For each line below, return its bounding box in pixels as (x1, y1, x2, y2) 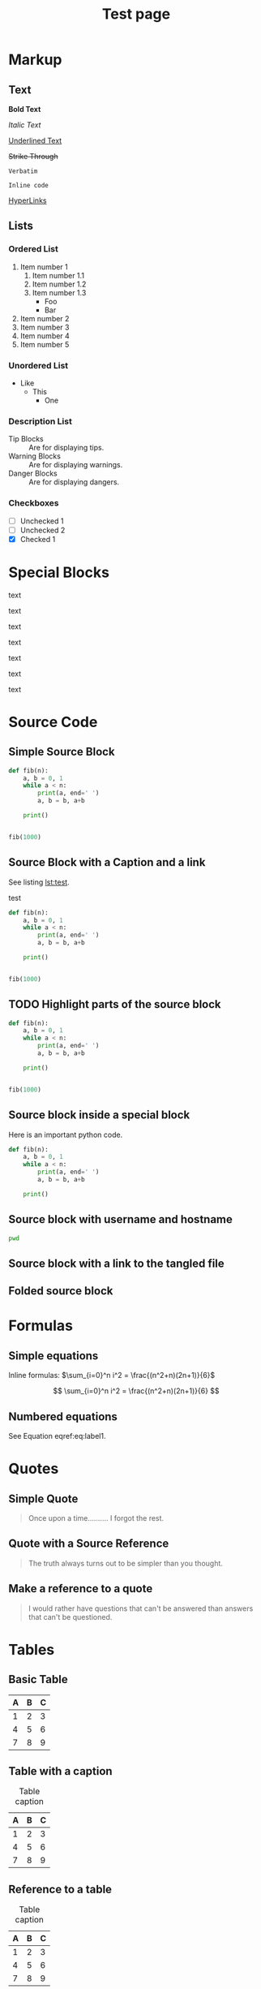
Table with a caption (8, 1764, 113, 1778)
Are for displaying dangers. (28, 477, 120, 487)
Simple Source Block (8, 745, 115, 759)
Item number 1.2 (32, 279, 87, 289)
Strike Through (8, 152, 58, 161)
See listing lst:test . (8, 877, 71, 887)
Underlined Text (8, 136, 62, 145)
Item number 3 (19, 322, 70, 332)
